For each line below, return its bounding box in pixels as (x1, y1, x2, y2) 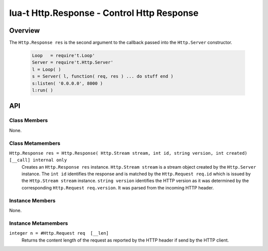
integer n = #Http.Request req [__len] (9, 231, 109, 236)
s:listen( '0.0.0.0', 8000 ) (32, 80, 103, 86)
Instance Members (9, 197, 56, 204)
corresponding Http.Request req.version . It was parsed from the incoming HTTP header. (21, 185, 214, 190)
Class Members (9, 117, 48, 124)
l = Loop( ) (32, 66, 62, 72)
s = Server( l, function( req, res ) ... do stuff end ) (32, 73, 174, 79)
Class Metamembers (9, 139, 61, 146)
